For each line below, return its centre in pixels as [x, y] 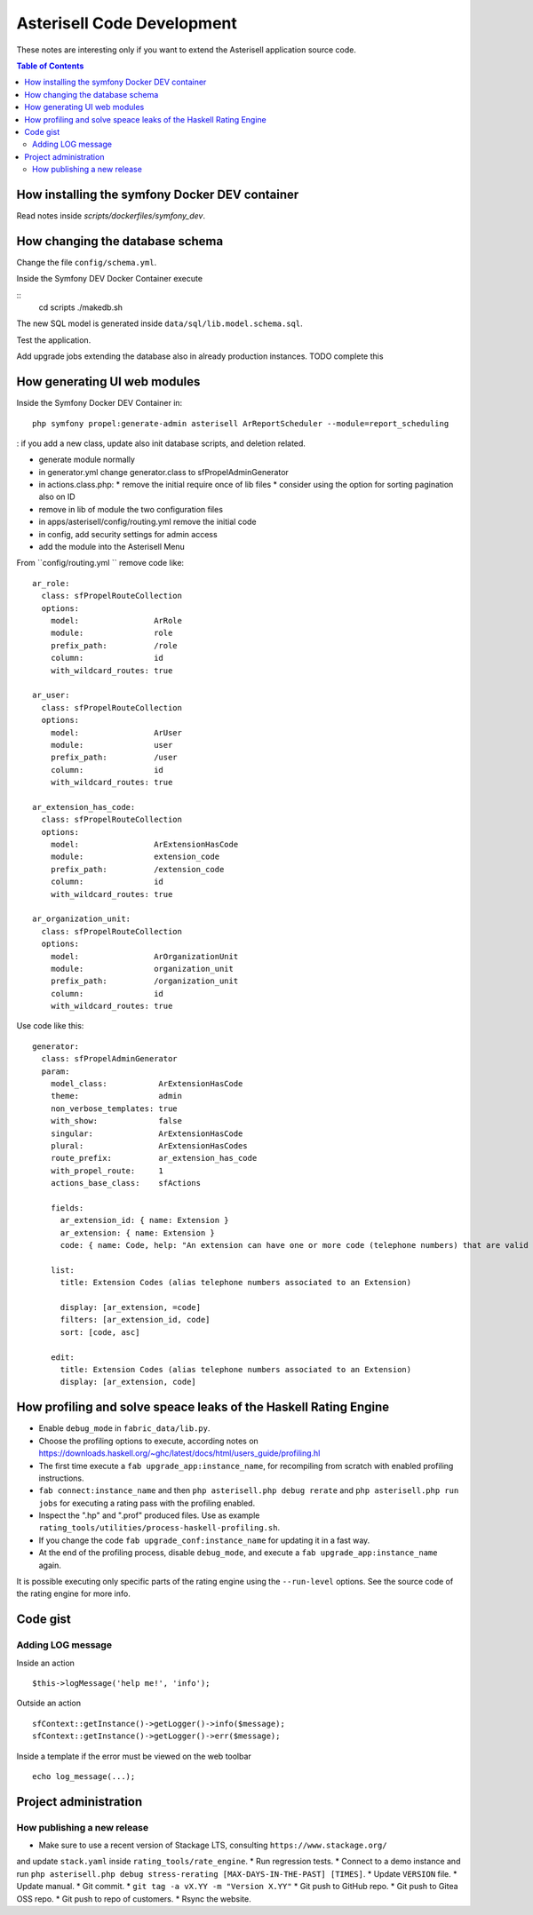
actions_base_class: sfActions [126, 1183]
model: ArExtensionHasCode [144, 845]
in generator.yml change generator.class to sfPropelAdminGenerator [163, 472]
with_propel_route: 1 [107, 1171]
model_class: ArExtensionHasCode [147, 1084]
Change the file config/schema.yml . [87, 262]
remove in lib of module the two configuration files [131, 509]
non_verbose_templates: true [114, 1108]
